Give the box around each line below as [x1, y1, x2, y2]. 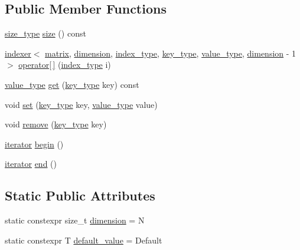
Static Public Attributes [5, 186, 155, 205]
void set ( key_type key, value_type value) [5, 98, 158, 110]
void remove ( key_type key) [5, 118, 107, 130]
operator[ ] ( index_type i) [18, 58, 111, 71]
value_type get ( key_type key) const [5, 78, 139, 90]
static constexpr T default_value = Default [5, 233, 162, 246]
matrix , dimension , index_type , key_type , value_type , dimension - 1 [45, 47, 296, 59]
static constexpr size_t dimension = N [5, 214, 145, 226]
